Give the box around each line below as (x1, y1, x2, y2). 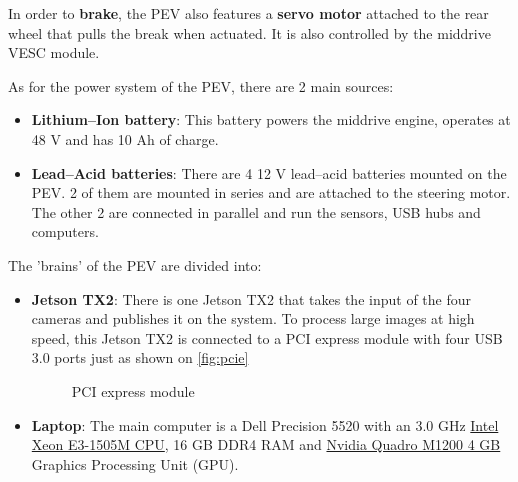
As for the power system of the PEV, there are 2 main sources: (8, 75, 394, 96)
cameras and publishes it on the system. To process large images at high (31, 308, 475, 329)
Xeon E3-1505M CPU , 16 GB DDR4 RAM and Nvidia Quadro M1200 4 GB (31, 434, 501, 455)
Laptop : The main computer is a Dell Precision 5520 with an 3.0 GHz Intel (31, 414, 499, 435)
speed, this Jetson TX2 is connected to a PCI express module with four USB (31, 327, 503, 348)
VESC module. (8, 42, 100, 63)
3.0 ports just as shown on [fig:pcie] (31, 347, 249, 368)
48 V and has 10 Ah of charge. (31, 128, 219, 149)
